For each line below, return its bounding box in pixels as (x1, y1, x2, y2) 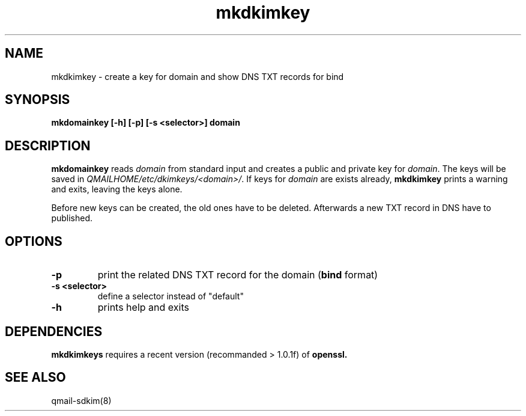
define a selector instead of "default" (97, 291, 244, 302)
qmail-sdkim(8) (51, 395, 112, 406)
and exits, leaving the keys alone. (51, 184, 183, 195)
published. (51, 213, 93, 224)
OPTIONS (5, 233, 62, 249)
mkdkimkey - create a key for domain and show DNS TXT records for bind (51, 71, 344, 82)
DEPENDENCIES (5, 323, 103, 339)
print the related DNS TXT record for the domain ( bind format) (97, 269, 378, 281)
